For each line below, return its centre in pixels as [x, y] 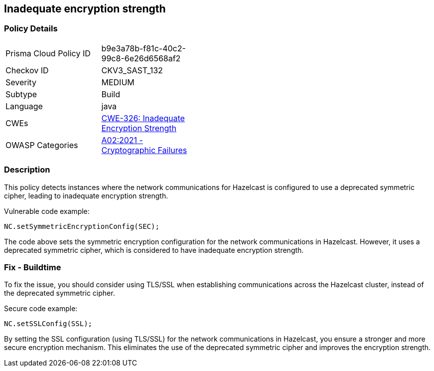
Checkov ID [27, 70]
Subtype [21, 94]
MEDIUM [118, 82]
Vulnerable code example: [47, 211]
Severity [21, 82]
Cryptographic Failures [144, 150]
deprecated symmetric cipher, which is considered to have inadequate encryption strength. [154, 250]
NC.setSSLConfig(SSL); [48, 324]
